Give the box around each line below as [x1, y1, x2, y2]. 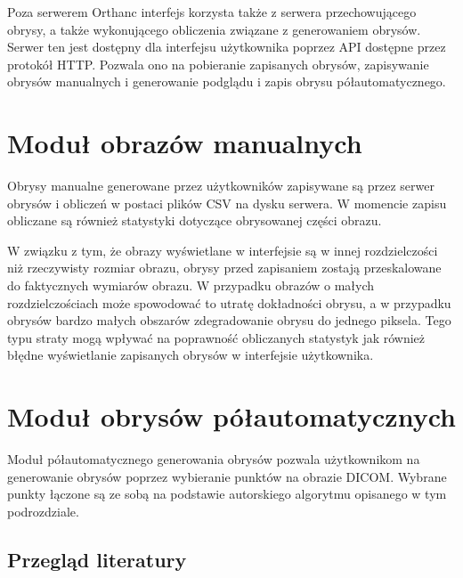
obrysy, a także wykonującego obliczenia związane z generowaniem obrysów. [7, 20, 421, 38]
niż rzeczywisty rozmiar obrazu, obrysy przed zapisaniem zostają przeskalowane [7, 258, 442, 277]
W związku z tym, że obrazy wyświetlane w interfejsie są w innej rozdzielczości [7, 240, 438, 259]
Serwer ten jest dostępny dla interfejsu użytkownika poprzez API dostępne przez [7, 37, 446, 56]
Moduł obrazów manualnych [7, 125, 362, 161]
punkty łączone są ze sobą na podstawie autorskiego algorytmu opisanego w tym [7, 484, 447, 503]
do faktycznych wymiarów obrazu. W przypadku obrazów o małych [7, 276, 375, 295]
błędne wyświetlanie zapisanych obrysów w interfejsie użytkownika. [7, 346, 374, 364]
